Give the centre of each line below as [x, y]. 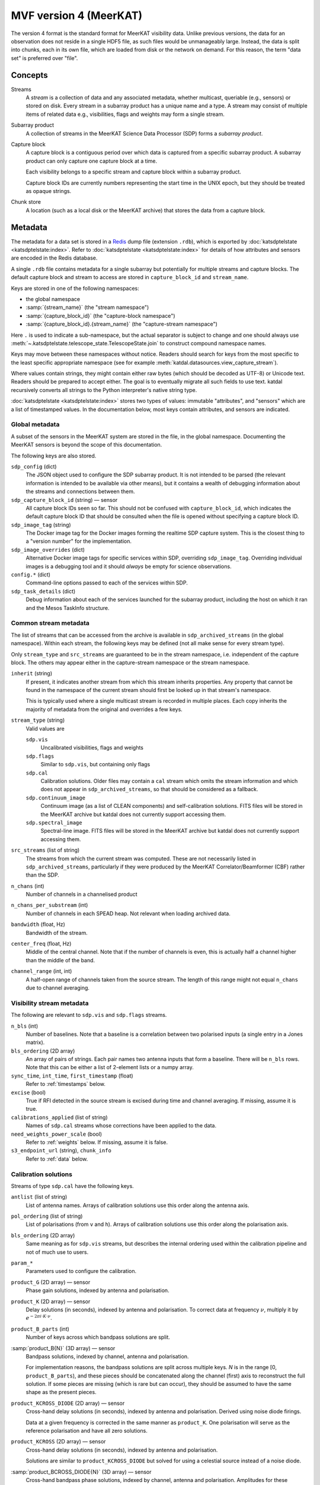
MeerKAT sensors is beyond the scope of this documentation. [87, 445]
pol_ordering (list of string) [47, 1216]
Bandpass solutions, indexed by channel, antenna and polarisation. [107, 1356]
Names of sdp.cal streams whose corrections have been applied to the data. [121, 1126]
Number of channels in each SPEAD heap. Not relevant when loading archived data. [128, 913]
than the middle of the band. [60, 960]
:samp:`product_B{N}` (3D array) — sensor [63, 1348]
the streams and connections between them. [80, 492]
